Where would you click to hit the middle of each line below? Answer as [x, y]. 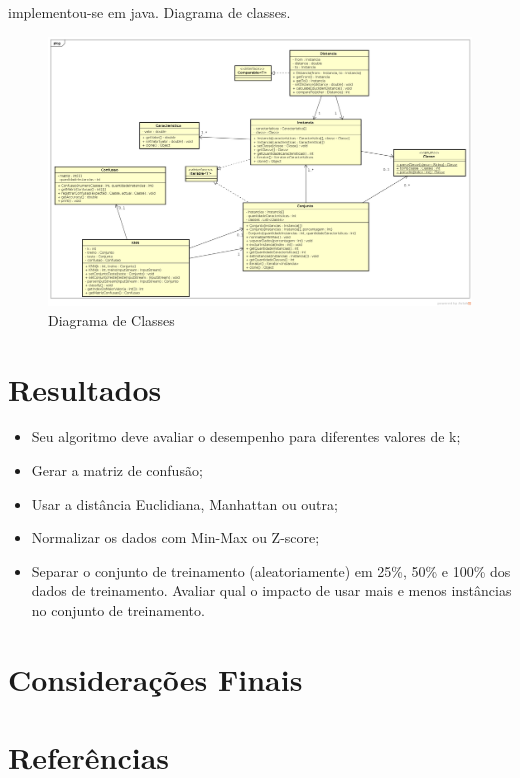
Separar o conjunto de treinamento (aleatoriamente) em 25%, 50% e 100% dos [271, 570]
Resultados [85, 388]
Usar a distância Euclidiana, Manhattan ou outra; [184, 503]
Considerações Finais [155, 678]
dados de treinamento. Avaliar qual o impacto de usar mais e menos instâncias [271, 590]
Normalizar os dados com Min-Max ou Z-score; [175, 537]
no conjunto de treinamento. [118, 610]
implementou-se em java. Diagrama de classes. [149, 12]
